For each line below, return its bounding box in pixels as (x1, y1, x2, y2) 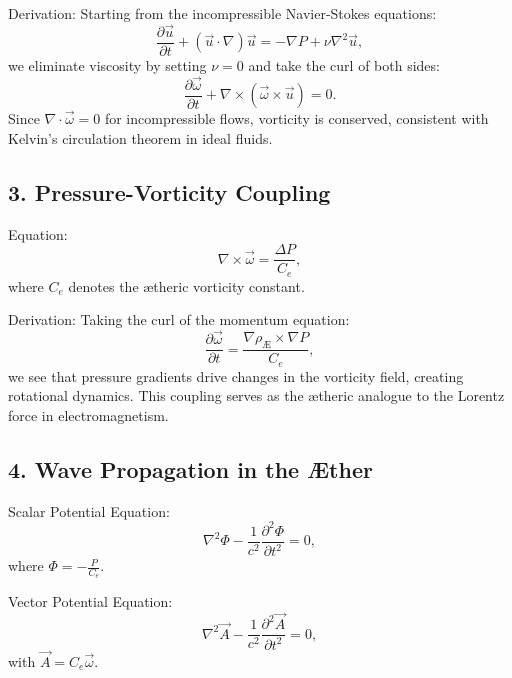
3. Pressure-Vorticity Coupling (8, 176, 331, 207)
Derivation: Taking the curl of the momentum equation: (8, 309, 350, 330)
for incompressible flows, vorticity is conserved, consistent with (104, 108, 489, 129)
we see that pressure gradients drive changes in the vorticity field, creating (8, 365, 464, 386)
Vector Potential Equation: (8, 591, 173, 612)
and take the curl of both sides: (248, 54, 440, 75)
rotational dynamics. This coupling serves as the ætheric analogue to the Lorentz (8, 385, 505, 406)
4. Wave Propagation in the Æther (8, 453, 373, 484)
